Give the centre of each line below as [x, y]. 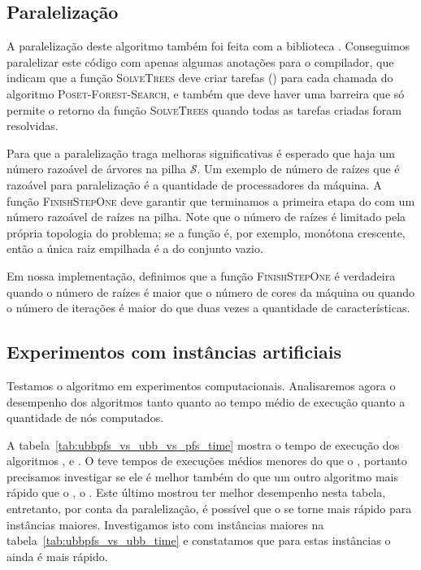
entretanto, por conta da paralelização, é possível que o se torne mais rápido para [209, 509]
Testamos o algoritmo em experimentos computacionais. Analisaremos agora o [201, 385]
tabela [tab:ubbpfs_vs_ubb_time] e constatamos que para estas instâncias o [199, 540]
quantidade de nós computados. [85, 418]
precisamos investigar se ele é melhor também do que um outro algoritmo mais [202, 476]
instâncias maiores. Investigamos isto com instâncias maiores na [165, 524]
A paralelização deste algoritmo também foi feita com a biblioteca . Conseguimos [208, 46]
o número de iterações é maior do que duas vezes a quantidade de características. [208, 308]
